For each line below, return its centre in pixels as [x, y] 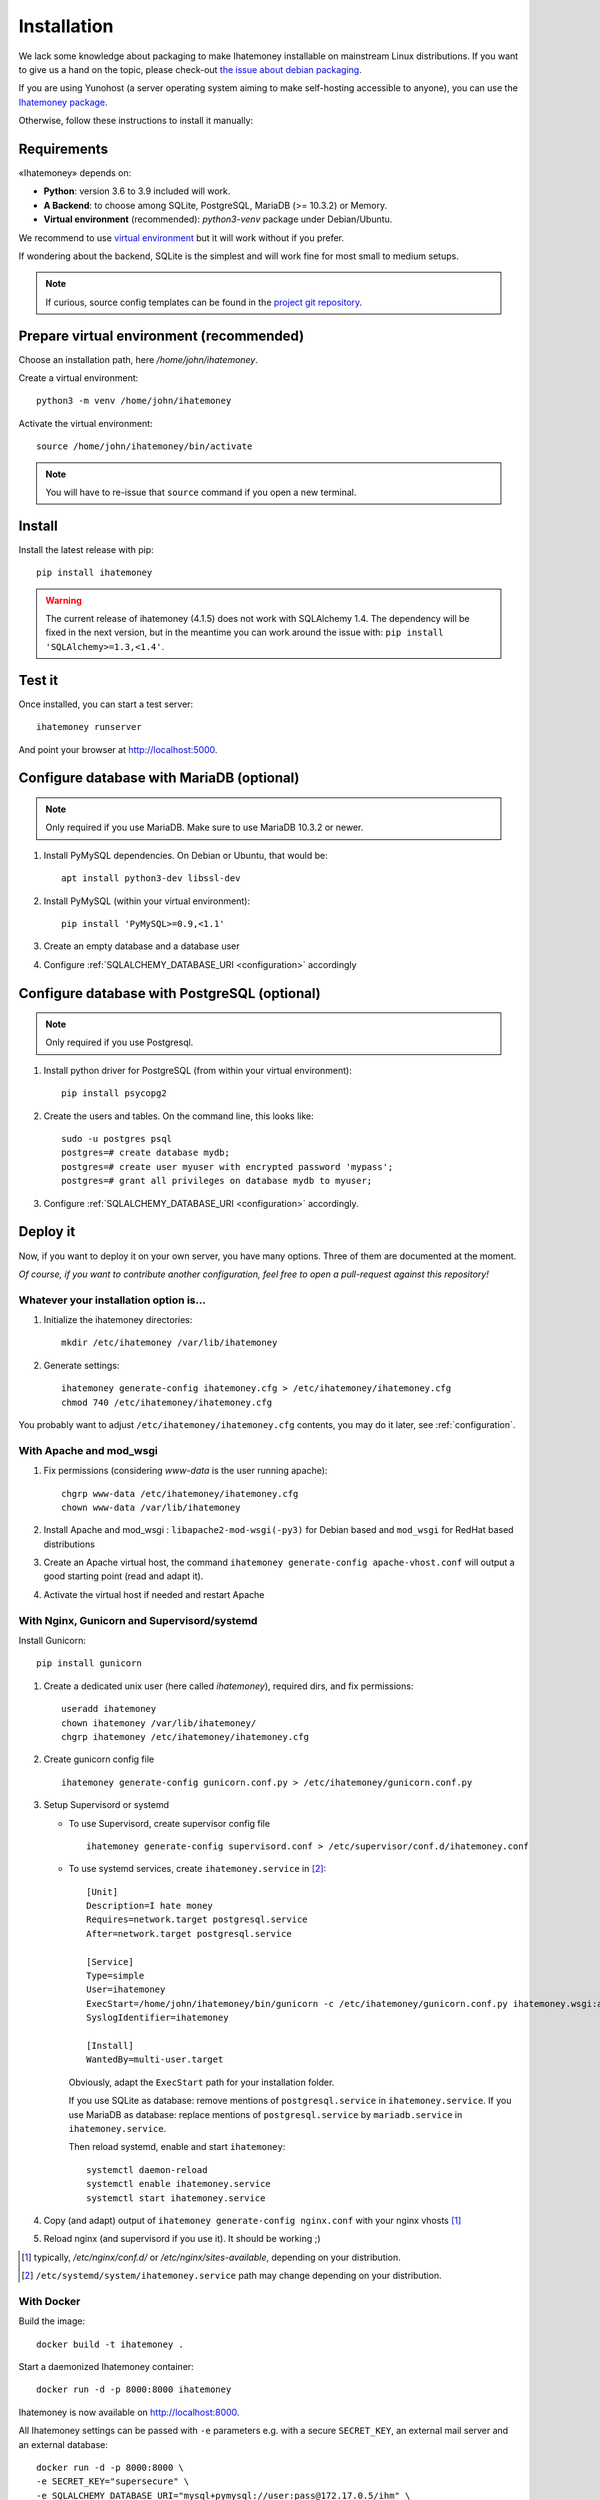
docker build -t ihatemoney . [110, 2344]
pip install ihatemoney [94, 573]
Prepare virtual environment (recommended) [161, 335]
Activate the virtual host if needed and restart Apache [154, 1594]
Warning [63, 600]
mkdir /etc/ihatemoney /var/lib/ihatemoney [169, 1343]
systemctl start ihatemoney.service [176, 2198]
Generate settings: [81, 1365]
